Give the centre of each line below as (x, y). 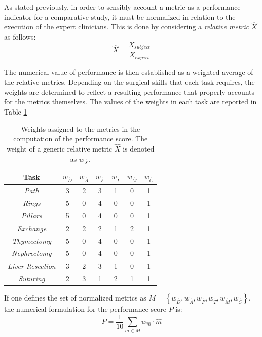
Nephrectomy (32, 253)
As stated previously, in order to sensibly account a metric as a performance (122, 7)
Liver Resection (32, 266)
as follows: (20, 36)
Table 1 (16, 111)
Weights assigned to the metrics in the (81, 128)
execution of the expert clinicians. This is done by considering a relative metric (127, 27)
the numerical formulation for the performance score (85, 309)
